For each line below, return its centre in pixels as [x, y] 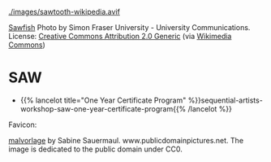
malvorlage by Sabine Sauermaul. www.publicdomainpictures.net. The [126, 140]
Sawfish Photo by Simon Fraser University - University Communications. [129, 27]
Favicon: [23, 125]
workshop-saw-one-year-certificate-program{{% [103, 108]
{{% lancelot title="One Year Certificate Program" [103, 100]
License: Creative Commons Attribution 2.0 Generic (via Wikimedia [120, 36]
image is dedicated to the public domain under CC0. [95, 149]
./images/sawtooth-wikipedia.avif [64, 12]
